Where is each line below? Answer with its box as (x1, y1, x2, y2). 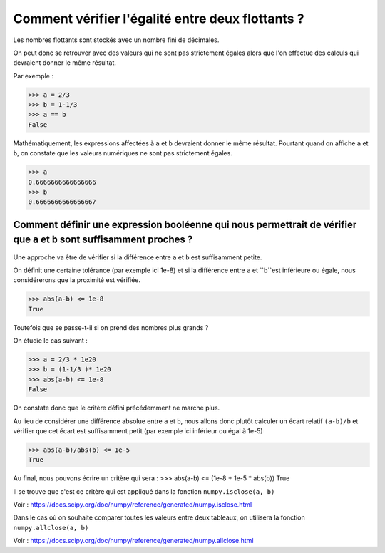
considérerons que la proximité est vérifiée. (13, 276, 141, 284)
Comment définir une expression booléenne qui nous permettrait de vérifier (13, 218, 357, 231)
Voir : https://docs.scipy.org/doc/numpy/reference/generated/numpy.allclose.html (13, 537, 254, 545)
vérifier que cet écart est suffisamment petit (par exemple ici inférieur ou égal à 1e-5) (13, 426, 263, 435)
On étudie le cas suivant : (13, 336, 88, 345)
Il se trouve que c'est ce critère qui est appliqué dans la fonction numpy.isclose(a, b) (13, 487, 275, 495)
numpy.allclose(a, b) (13, 524, 89, 532)
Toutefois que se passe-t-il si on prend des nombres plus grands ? (13, 323, 209, 331)
